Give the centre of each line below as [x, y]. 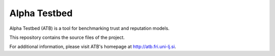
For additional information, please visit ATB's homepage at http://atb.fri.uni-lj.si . [93, 47]
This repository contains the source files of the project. [67, 37]
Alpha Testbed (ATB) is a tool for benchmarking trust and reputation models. [90, 28]
